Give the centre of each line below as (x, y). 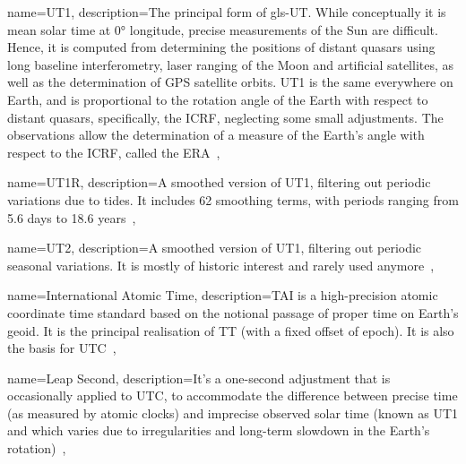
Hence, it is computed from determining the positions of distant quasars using (221, 47)
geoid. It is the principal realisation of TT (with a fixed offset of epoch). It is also (231, 330)
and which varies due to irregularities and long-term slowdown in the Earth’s (219, 430)
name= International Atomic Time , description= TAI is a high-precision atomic (223, 295)
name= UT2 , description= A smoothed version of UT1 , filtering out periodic (215, 248)
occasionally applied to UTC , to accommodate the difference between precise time (233, 395)
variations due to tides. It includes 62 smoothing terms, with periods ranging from (233, 199)
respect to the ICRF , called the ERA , (114, 152)
